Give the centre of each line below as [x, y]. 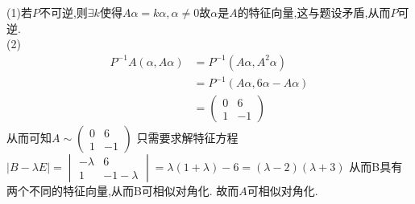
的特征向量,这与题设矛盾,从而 [314, 12]
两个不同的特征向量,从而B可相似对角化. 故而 [123, 191]
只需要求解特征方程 [187, 138]
